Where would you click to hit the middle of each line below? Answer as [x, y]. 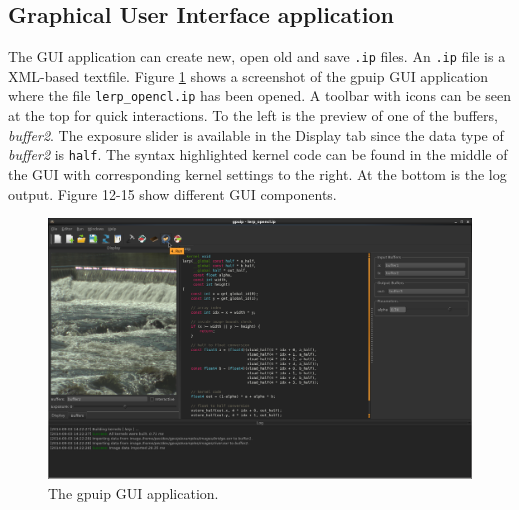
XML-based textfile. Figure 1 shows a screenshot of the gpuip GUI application [248, 75]
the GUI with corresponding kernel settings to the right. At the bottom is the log [257, 173]
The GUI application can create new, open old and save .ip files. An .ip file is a [257, 56]
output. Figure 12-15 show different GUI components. [172, 193]
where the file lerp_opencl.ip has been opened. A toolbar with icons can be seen [260, 95]
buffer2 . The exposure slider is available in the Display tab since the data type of [256, 134]
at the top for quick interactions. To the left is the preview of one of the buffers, [253, 115]
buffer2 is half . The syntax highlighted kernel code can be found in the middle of [258, 154]
